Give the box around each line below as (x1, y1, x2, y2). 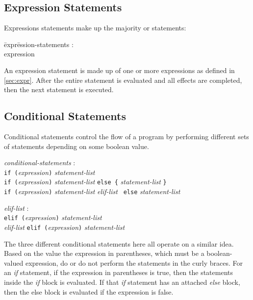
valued (4, 257, 24, 268)
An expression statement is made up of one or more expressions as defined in (4, 65, 235, 75)
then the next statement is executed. (4, 84, 114, 95)
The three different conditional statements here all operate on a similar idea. (4, 238, 234, 249)
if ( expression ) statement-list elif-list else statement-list (4, 186, 180, 197)
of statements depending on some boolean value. (4, 141, 149, 151)
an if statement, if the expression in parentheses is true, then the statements (4, 267, 233, 277)
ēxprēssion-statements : (4, 39, 74, 49)
